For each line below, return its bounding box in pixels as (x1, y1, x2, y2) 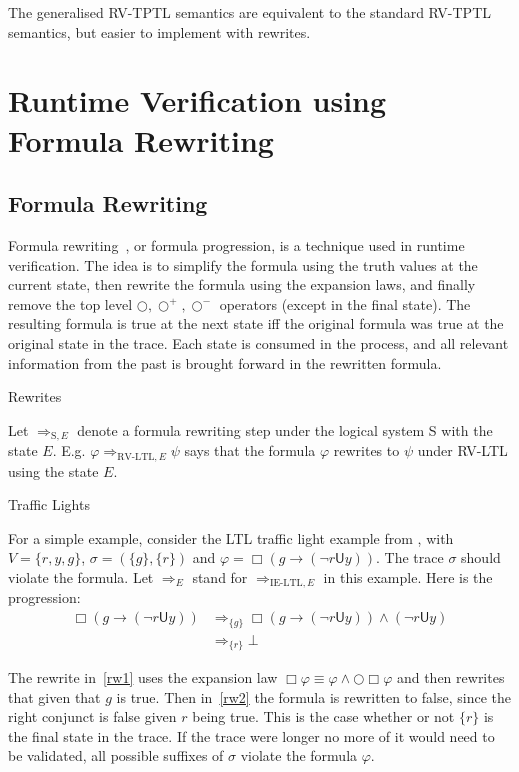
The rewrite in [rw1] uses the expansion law (8, 667, 278, 687)
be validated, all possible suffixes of (8, 745, 224, 766)
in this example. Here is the (323, 566, 493, 587)
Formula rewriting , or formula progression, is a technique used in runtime (8, 234, 465, 255)
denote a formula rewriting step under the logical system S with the (77, 419, 493, 440)
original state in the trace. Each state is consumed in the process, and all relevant (8, 332, 509, 353)
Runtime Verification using (8, 80, 387, 121)
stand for (192, 566, 248, 587)
